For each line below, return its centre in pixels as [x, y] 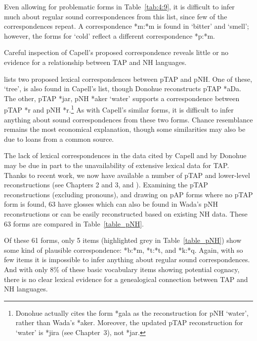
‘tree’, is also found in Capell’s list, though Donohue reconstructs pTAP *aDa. [123, 88]
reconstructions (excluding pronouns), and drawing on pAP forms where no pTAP [128, 194]
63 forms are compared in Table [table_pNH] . [74, 223]
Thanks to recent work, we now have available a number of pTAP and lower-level [127, 175]
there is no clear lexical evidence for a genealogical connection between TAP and [126, 279]
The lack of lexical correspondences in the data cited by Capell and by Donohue [125, 155]
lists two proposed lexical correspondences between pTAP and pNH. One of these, [128, 79]
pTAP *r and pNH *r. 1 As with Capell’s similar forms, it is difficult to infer [119, 109]
